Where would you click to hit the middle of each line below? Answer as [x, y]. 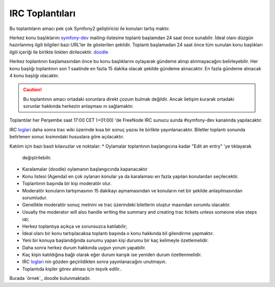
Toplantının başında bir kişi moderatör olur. [67, 184]
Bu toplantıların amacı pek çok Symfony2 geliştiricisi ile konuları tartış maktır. [90, 28]
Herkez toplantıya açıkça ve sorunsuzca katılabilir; [75, 226]
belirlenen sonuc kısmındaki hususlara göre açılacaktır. [67, 137]
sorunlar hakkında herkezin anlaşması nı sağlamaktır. [78, 106]
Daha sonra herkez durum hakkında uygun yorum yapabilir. [84, 247]
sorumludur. [35, 197]
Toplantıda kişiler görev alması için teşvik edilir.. [72, 269]
